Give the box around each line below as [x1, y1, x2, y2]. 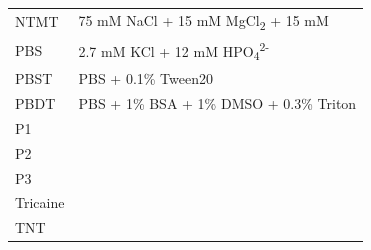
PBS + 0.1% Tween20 [78, 68, 213, 89]
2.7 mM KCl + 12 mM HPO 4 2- [78, 38, 270, 64]
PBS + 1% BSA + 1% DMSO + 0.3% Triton [78, 93, 357, 113]
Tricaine [15, 192, 65, 213]
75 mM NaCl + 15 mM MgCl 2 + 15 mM [78, 9, 329, 33]
